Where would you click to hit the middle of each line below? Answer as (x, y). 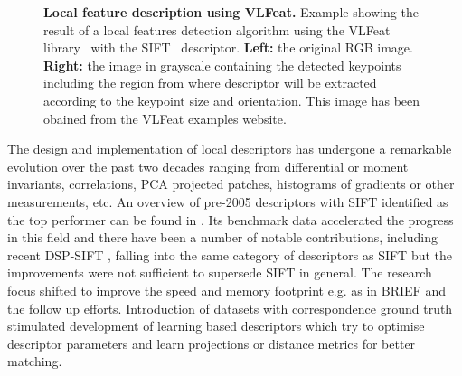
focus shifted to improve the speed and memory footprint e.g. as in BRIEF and (226, 290)
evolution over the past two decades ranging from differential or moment (208, 166)
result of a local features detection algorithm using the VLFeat (217, 29)
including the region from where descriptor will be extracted (210, 83)
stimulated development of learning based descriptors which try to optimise (216, 326)
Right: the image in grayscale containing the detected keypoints (222, 65)
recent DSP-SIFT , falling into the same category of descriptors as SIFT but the (230, 254)
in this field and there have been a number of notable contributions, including (222, 237)
